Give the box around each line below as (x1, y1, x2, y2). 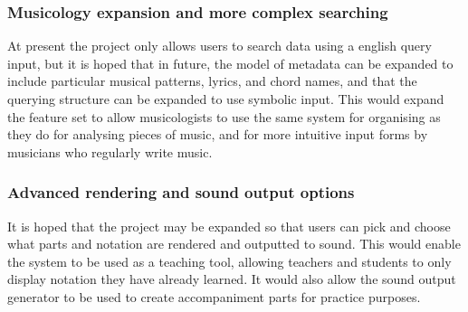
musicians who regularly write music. (7, 142, 213, 161)
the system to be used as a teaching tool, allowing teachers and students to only (7, 251, 452, 270)
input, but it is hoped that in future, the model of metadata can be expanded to (7, 53, 454, 72)
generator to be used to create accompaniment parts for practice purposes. (7, 287, 421, 306)
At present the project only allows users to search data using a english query (7, 36, 432, 55)
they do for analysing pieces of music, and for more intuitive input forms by (7, 125, 428, 144)
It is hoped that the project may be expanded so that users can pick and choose (7, 216, 451, 235)
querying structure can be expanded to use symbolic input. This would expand (7, 90, 444, 108)
